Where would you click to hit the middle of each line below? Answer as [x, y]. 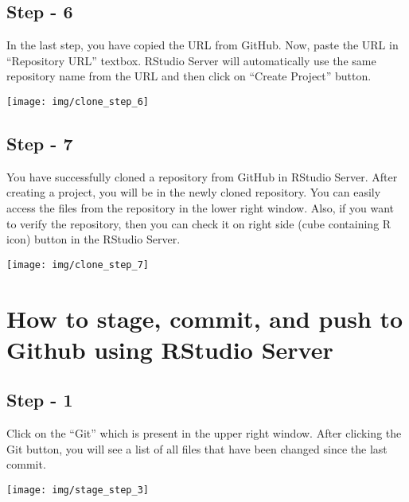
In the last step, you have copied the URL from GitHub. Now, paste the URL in [203, 45]
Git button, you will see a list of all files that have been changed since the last [197, 448]
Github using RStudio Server [170, 349]
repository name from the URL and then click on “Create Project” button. [189, 76]
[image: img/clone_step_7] [78, 265]
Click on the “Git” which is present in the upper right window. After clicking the [204, 433]
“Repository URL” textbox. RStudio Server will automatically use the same [191, 60]
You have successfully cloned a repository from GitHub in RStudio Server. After [202, 176]
